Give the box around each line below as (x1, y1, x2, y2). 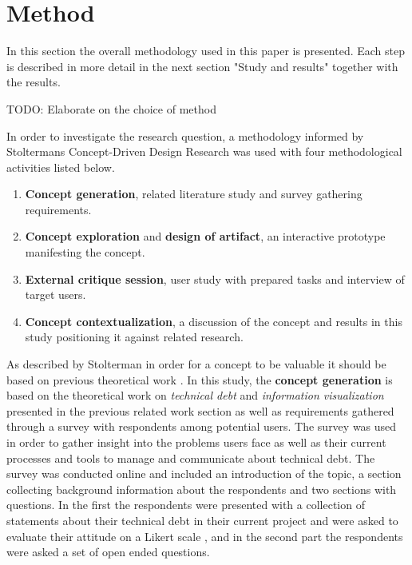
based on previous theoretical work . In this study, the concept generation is (6, 371, 393, 388)
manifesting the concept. (25, 244, 145, 261)
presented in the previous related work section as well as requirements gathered (6, 402, 394, 419)
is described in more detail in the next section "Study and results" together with (6, 58, 398, 74)
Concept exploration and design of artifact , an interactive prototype (25, 228, 386, 245)
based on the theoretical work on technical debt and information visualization (6, 387, 384, 404)
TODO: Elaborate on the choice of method (6, 100, 216, 117)
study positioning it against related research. (25, 328, 244, 345)
